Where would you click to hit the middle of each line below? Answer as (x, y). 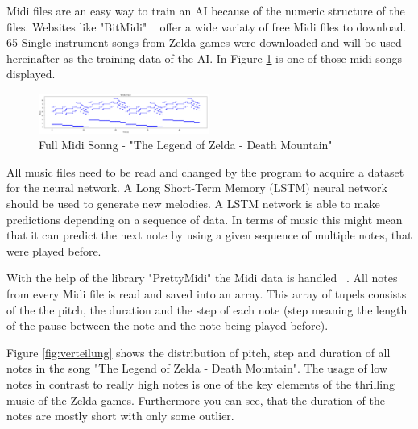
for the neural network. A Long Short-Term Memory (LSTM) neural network (197, 187)
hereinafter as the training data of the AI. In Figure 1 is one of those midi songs (205, 58)
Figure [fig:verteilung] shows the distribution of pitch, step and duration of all (199, 352)
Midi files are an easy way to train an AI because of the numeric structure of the (206, 10)
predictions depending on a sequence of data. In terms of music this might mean (205, 219)
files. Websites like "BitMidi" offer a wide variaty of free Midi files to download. (207, 26)
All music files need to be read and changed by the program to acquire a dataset (205, 171)
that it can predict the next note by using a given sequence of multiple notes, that (209, 235)
